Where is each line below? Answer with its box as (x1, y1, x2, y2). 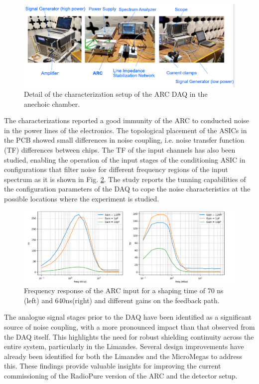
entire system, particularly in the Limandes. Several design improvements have (4, 341, 244, 352)
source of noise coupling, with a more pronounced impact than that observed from (4, 322, 255, 332)
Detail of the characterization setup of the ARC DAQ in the (24, 89, 208, 99)
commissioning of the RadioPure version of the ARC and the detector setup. (4, 370, 238, 381)
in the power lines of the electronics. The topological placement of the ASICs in (4, 125, 247, 135)
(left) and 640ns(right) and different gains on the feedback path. (24, 295, 220, 305)
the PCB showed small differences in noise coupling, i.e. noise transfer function (4, 135, 245, 145)
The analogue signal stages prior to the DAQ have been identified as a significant (4, 312, 252, 322)
